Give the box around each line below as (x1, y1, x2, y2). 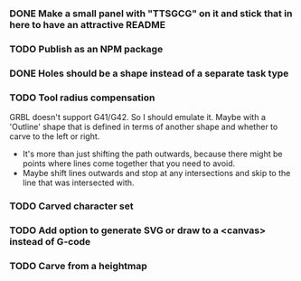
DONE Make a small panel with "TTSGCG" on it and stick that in (9, 7, 293, 20)
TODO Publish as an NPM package (9, 42, 164, 55)
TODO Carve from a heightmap (9, 259, 147, 272)
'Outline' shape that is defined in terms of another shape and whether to (9, 121, 278, 133)
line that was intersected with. (22, 177, 135, 188)
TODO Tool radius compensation (9, 91, 155, 104)
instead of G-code (9, 235, 91, 248)
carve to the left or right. (9, 131, 100, 142)
